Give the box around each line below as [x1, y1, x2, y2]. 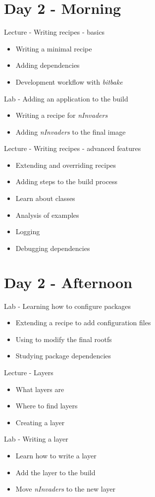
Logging [15, 226, 40, 237]
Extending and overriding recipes [15, 159, 116, 170]
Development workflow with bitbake [15, 76, 123, 87]
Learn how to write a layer [15, 450, 97, 460]
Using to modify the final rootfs [15, 334, 112, 344]
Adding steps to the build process [15, 176, 118, 187]
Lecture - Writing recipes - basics [4, 27, 105, 37]
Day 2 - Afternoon [4, 272, 133, 292]
